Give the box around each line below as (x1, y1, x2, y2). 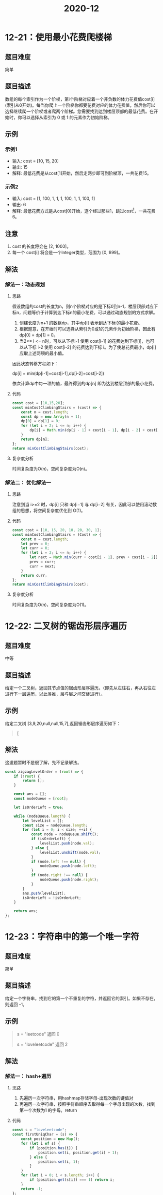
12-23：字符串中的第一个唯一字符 (5, 931, 139, 942)
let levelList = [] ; (22, 818, 64, 823)
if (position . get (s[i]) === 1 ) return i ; (30, 1177, 115, 1182)
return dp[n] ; (21, 437, 49, 442)
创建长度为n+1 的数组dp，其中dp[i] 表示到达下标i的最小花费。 (19, 320, 142, 326)
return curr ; (21, 573, 48, 578)
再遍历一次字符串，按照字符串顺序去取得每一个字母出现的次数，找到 (19, 1101, 156, 1107)
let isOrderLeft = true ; (14, 805, 64, 810)
